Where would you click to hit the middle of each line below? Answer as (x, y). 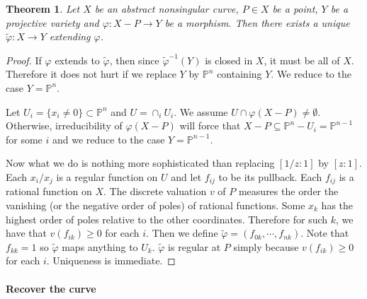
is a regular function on (107, 176)
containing (239, 74)
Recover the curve (51, 288)
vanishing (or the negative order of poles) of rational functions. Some (156, 205)
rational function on (49, 191)
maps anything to (100, 246)
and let (186, 176)
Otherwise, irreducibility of (64, 125)
